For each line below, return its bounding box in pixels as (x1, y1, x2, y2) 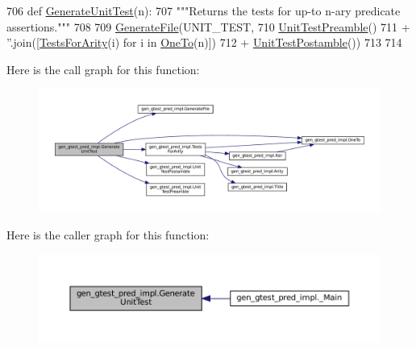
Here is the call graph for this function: (6, 60, 200, 77)
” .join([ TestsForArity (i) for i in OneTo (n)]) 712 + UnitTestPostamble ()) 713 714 (6, 34, 402, 51)
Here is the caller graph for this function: (6, 226, 210, 243)
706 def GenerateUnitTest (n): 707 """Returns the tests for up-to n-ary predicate (6, 2, 401, 19)
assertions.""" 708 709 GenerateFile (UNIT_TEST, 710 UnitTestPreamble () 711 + (6, 18, 410, 35)
